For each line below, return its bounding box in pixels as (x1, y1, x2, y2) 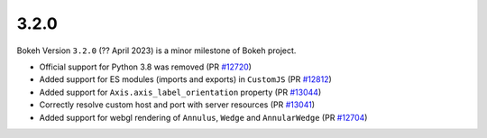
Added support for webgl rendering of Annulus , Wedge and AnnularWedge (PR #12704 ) (39, 112, 368, 123)
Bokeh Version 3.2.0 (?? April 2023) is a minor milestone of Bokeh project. (16, 45, 297, 56)
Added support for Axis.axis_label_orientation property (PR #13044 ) (39, 87, 322, 97)
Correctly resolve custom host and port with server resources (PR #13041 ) (39, 99, 316, 110)
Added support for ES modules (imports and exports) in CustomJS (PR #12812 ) (39, 74, 333, 85)
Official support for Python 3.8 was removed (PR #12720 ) (39, 61, 253, 72)
